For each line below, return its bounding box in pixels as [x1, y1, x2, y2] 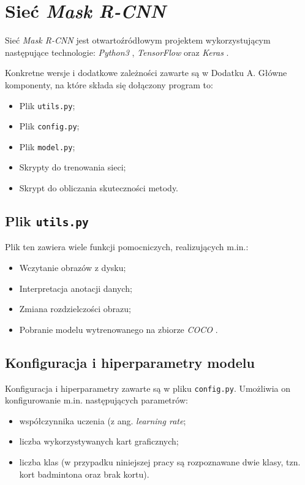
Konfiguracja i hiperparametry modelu [5, 353, 255, 372]
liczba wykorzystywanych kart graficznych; [19, 435, 179, 448]
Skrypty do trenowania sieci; [19, 161, 126, 174]
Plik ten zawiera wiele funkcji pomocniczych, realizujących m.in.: [5, 240, 249, 253]
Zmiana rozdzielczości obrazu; [19, 302, 131, 315]
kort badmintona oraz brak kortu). [19, 467, 149, 480]
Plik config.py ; [19, 120, 80, 132]
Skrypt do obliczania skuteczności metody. [19, 181, 179, 194]
